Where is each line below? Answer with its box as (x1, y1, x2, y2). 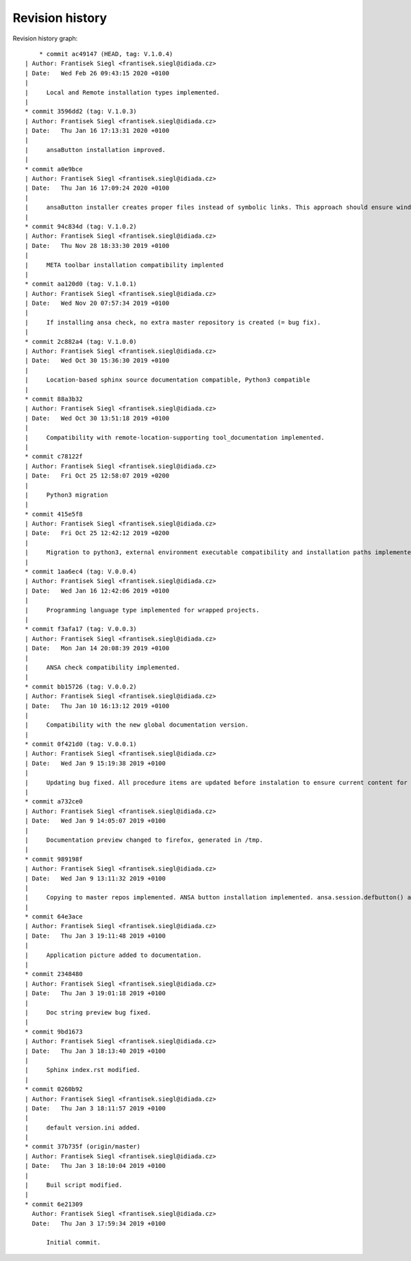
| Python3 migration (25, 490, 108, 499)
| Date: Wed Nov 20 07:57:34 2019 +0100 (25, 299, 170, 308)
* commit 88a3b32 (25, 395, 83, 403)
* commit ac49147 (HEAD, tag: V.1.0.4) (38, 50, 173, 58)
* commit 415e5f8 (25, 510, 83, 518)
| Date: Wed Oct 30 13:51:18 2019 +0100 (25, 414, 170, 422)
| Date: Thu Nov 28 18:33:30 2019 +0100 (25, 242, 170, 249)
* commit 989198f (25, 855, 83, 863)
